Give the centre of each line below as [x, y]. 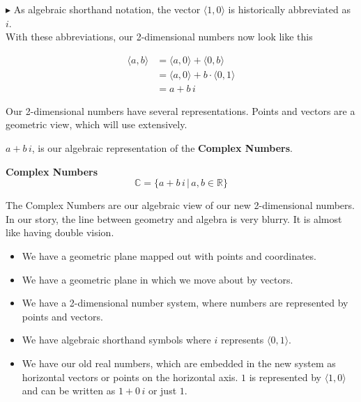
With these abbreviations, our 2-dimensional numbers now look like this [159, 37]
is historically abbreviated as [289, 9]
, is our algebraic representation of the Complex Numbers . [162, 148]
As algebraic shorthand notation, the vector [107, 9]
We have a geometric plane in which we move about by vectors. [158, 279]
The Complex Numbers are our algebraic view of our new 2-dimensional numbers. [180, 205]
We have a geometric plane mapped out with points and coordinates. [169, 256]
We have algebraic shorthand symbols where [116, 340]
